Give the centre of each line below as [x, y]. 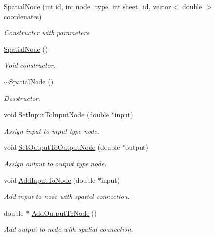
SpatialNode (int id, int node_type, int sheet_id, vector [88, 6]
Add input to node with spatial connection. [67, 196]
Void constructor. [30, 65]
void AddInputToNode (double [50, 180]
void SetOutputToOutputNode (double [62, 147]
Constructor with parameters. [48, 32]
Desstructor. [22, 98]
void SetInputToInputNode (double [56, 114]
